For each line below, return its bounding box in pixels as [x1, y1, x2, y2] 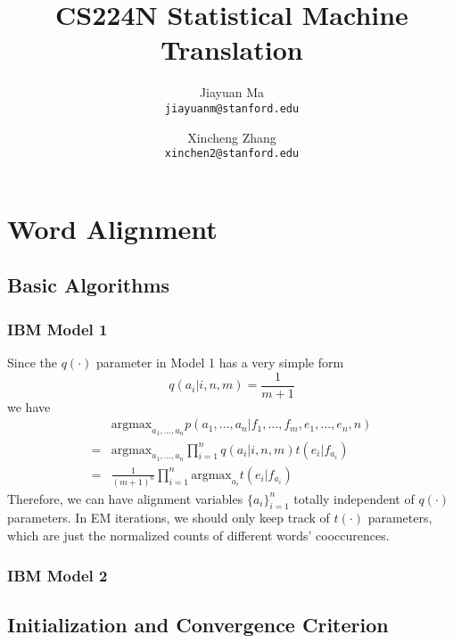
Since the [7, 353, 57, 371]
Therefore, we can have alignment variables [7, 489, 243, 507]
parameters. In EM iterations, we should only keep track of [7, 508, 330, 527]
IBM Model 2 [7, 564, 108, 586]
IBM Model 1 [7, 317, 108, 340]
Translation [161, 31, 303, 68]
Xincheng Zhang [187, 128, 276, 146]
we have [7, 397, 51, 416]
